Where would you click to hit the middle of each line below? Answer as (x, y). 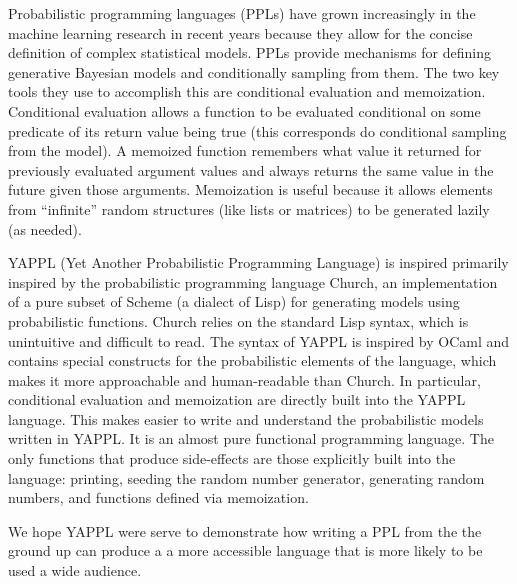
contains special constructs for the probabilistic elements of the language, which (252, 360)
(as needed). (45, 228)
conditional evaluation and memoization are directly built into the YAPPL (237, 399)
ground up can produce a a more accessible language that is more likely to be (245, 550)
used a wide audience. (75, 570)
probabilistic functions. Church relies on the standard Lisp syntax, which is (238, 320)
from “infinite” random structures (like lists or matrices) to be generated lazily (249, 208)
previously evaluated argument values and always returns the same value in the (251, 169)
